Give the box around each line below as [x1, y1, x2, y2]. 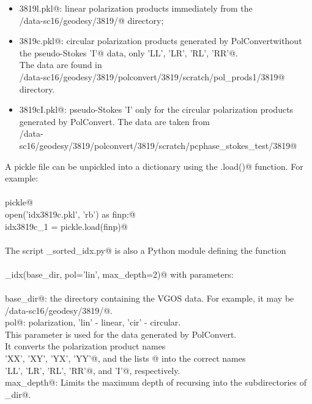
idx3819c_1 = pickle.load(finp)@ [5, 219, 128, 232]
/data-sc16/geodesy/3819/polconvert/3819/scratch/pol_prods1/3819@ [19, 70, 285, 83]
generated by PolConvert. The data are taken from [19, 115, 210, 128]
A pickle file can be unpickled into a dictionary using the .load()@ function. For [5, 159, 303, 172]
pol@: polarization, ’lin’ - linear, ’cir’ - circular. [5, 316, 181, 329]
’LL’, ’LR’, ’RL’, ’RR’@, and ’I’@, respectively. [5, 364, 180, 376]
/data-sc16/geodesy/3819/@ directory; [19, 13, 164, 26]
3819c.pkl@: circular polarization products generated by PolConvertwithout [19, 34, 302, 47]
